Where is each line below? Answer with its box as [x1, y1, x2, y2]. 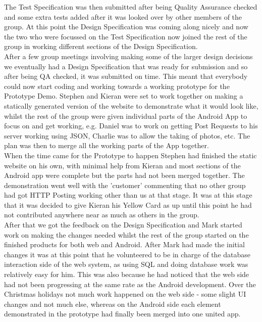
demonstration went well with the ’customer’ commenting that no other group [4, 179, 246, 190]
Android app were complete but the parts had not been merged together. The [4, 170, 245, 180]
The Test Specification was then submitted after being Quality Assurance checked [4, 2, 257, 12]
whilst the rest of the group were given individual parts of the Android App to [4, 110, 247, 121]
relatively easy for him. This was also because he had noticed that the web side [4, 269, 249, 280]
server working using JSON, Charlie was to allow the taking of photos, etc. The [4, 130, 250, 141]
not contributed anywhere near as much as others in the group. [4, 209, 199, 220]
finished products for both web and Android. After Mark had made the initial [4, 239, 245, 250]
